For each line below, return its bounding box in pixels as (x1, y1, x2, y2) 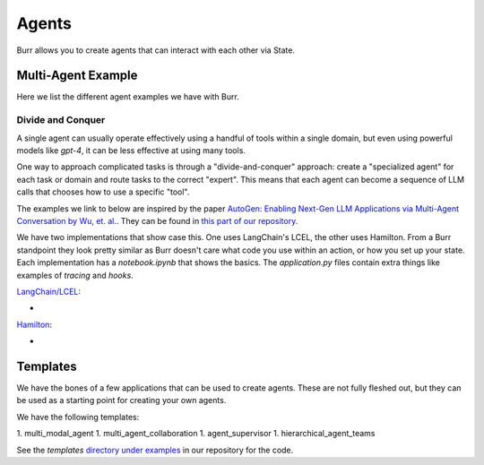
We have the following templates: (16, 411, 140, 422)
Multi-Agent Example (16, 68, 138, 83)
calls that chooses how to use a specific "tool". (16, 186, 190, 197)
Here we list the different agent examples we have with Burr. (16, 91, 239, 102)
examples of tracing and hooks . (16, 270, 134, 280)
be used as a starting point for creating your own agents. (16, 395, 227, 406)
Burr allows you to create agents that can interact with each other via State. (16, 45, 296, 56)
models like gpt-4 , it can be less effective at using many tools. (16, 144, 246, 156)
